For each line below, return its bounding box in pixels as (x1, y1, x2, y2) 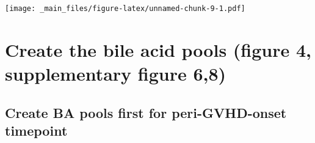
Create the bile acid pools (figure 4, (5, 37, 312, 62)
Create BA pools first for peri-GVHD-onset (5, 103, 287, 122)
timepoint (5, 121, 68, 139)
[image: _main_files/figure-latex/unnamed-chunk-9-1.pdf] (5, 4, 245, 13)
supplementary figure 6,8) (5, 61, 226, 86)
